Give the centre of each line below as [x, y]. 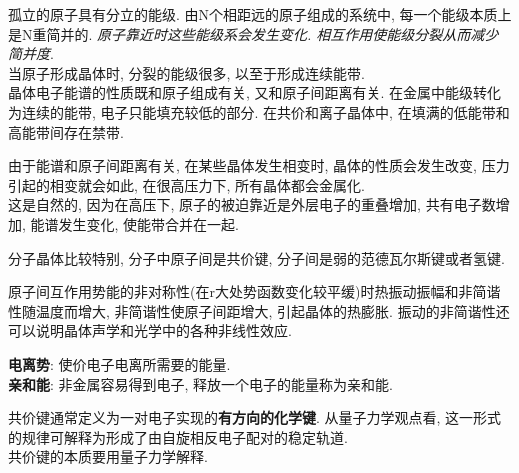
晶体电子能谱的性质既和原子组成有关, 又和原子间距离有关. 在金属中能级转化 [255, 92]
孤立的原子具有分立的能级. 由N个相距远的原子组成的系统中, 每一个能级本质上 [260, 14]
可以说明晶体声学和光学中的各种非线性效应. [150, 330]
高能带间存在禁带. [66, 131]
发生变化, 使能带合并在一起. [148, 223]
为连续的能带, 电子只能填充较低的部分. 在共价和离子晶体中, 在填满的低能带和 [259, 111]
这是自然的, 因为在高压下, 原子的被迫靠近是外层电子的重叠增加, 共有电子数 [252, 204]
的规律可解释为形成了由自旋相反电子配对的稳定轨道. [178, 436]
